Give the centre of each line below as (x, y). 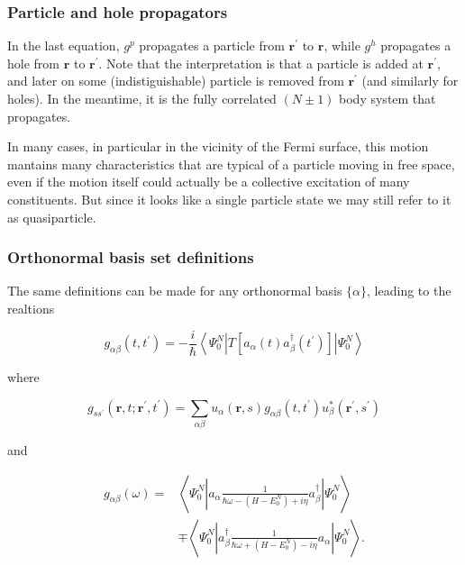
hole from (33, 63)
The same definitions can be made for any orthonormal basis (175, 291)
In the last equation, (64, 46)
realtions (31, 308)
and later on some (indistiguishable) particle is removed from (176, 81)
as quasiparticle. (52, 217)
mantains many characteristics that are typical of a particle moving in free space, (231, 164)
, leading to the (409, 291)
